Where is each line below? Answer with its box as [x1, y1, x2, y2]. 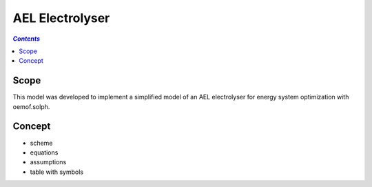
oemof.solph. [12, 102, 50, 110]
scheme [30, 139, 53, 147]
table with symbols [30, 168, 84, 176]
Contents [12, 35, 41, 43]
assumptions [30, 158, 67, 166]
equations [30, 148, 59, 157]
